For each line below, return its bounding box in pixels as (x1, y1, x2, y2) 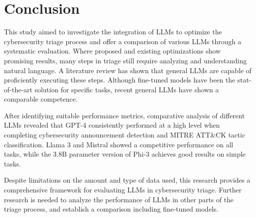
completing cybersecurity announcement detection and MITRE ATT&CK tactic (4, 130, 245, 140)
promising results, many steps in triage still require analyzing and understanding (4, 55, 247, 65)
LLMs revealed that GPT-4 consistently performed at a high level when (4, 120, 220, 130)
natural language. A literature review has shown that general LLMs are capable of (4, 65, 252, 75)
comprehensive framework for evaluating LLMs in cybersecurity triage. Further (4, 185, 242, 195)
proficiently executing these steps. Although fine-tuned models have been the (4, 75, 235, 85)
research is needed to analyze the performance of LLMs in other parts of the (4, 194, 234, 204)
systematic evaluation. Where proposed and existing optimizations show (4, 46, 221, 56)
